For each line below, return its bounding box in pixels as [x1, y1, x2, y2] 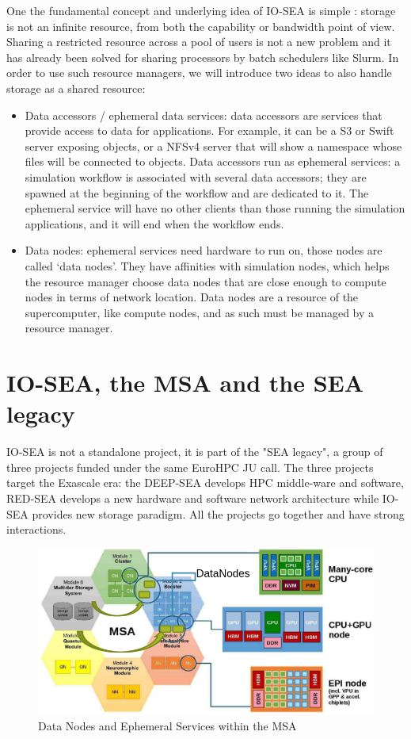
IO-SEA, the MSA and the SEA [6, 366, 364, 399]
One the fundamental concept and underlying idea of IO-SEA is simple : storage [6, 2, 396, 18]
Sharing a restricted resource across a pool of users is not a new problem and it [6, 33, 391, 50]
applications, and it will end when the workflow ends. [25, 215, 284, 232]
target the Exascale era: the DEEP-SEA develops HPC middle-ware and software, [6, 474, 404, 491]
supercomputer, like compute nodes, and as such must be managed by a [25, 304, 375, 320]
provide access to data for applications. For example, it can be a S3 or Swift [25, 122, 394, 139]
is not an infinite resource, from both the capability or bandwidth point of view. [6, 17, 395, 34]
